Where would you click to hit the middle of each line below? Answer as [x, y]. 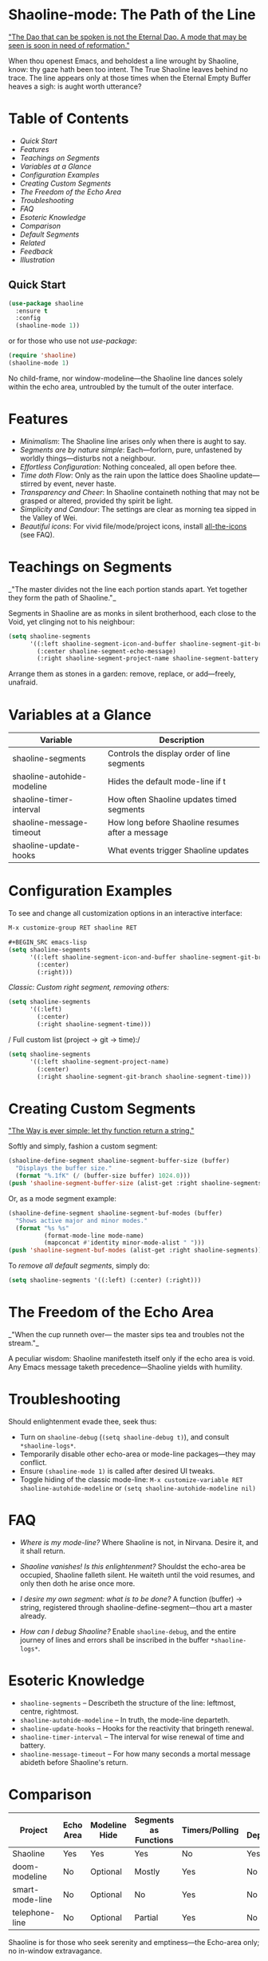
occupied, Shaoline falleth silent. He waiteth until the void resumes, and [137, 1575]
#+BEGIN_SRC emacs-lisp [48, 943]
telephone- [34, 1912]
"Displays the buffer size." [64, 1168]
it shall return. [42, 1551]
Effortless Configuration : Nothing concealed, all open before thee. [128, 466]
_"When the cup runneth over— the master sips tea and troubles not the [126, 1334]
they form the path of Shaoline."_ [62, 597]
